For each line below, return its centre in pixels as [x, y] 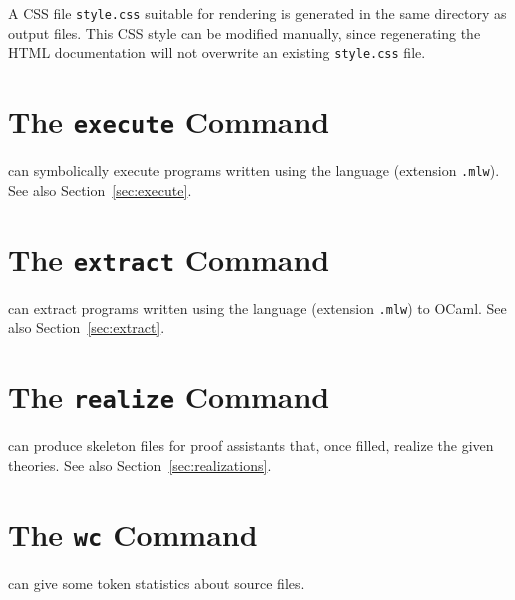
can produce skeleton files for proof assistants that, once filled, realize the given [251, 445]
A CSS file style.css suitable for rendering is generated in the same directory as [257, 13]
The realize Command [169, 396]
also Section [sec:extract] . [86, 327]
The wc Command [133, 533]
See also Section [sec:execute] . [100, 189]
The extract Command [169, 258]
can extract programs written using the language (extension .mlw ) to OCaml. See [257, 307]
